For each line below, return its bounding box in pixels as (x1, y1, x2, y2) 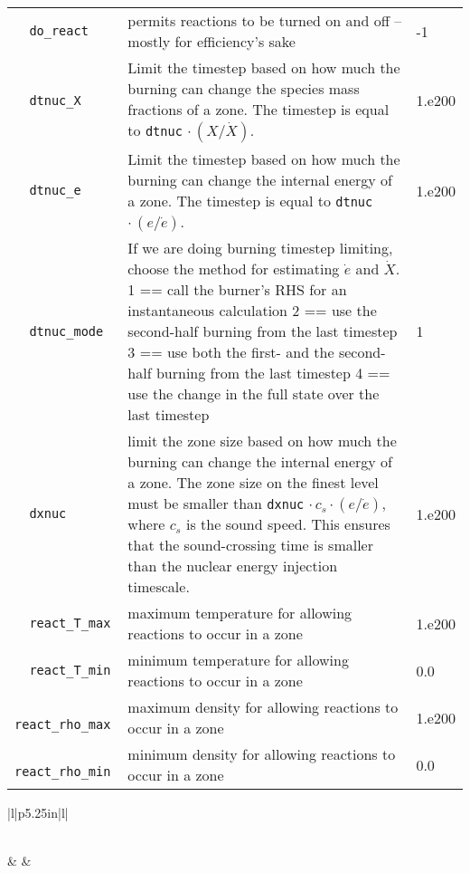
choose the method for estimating (127, 258, 340, 279)
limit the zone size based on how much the (127, 430, 397, 451)
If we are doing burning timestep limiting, (127, 237, 393, 258)
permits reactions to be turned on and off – (127, 10, 402, 31)
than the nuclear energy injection (127, 555, 338, 576)
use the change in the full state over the (127, 383, 380, 404)
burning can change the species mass (127, 78, 360, 99)
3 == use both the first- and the (127, 341, 334, 362)
